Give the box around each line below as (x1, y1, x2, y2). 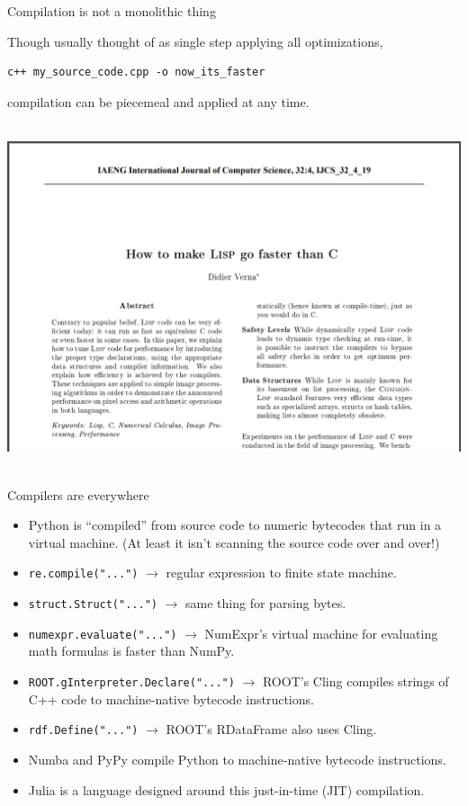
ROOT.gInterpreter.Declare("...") (28, 676, 235, 690)
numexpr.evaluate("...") (28, 628, 177, 641)
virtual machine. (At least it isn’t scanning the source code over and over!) (28, 533, 440, 551)
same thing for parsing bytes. (185, 594, 346, 613)
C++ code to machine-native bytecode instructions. (28, 689, 314, 708)
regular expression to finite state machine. (166, 563, 397, 582)
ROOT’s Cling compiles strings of (262, 672, 449, 691)
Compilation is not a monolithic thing (7, 2, 216, 20)
